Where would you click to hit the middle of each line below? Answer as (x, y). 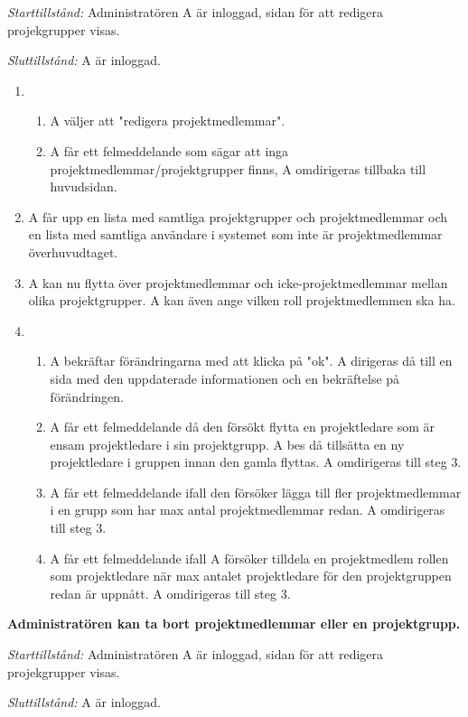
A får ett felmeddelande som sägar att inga (169, 150)
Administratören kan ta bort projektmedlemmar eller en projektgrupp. (234, 624)
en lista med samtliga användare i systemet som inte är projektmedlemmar (235, 234)
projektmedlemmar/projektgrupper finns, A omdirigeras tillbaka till (238, 168)
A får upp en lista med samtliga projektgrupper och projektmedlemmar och (238, 216)
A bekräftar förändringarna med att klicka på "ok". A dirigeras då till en (251, 361)
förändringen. (87, 396)
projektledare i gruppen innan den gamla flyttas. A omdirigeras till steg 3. (256, 462)
